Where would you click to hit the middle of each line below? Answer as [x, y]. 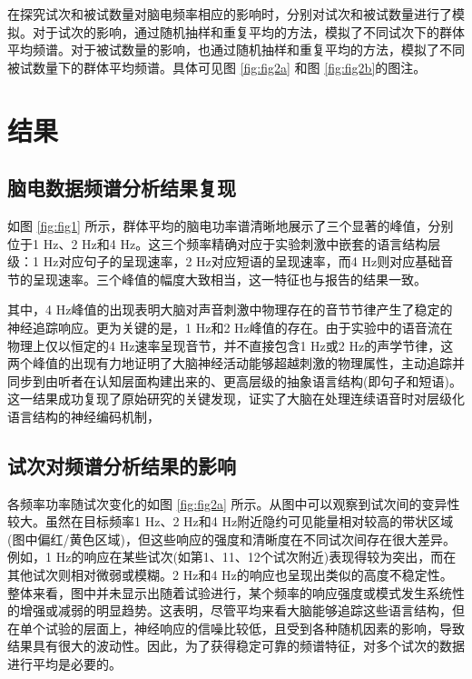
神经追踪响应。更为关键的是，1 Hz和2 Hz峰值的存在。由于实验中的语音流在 [230, 327]
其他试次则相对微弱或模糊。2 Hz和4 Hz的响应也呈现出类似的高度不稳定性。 [230, 575]
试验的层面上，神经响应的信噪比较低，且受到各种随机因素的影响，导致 [255, 628]
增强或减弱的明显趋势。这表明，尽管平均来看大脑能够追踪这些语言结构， [236, 610]
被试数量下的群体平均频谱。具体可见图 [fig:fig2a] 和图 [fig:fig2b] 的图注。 [217, 67]
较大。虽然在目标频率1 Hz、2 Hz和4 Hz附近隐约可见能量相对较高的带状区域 [231, 521]
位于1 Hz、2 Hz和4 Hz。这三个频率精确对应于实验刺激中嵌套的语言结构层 [224, 243]
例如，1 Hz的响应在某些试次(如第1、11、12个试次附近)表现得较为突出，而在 [232, 557]
